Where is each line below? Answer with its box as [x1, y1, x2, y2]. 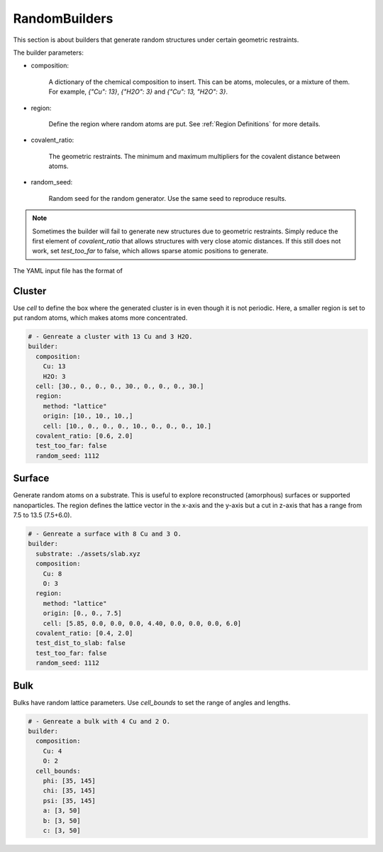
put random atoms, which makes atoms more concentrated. [13, 314, 188, 322]
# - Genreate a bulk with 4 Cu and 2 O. [28, 717, 170, 725]
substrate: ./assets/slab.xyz [35, 550, 141, 558]
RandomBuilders [13, 11, 113, 26]
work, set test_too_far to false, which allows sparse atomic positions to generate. [32, 247, 269, 255]
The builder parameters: [13, 48, 84, 57]
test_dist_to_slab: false [35, 639, 126, 647]
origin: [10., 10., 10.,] [43, 412, 133, 420]
